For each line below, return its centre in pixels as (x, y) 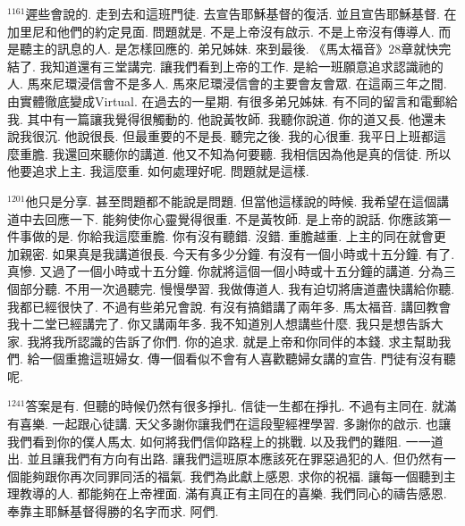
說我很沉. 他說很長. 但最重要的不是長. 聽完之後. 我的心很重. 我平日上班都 (220, 136)
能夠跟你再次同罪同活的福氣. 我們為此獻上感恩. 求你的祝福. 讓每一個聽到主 (237, 476)
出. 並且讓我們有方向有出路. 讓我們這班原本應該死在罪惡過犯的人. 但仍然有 (225, 459)
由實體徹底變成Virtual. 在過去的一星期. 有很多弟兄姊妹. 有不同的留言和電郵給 (232, 100)
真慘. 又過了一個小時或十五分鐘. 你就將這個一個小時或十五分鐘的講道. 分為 (225, 271)
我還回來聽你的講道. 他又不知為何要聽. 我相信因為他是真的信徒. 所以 (252, 153)
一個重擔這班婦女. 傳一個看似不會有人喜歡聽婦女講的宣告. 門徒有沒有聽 (248, 359)
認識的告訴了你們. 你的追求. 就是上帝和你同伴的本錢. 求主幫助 (258, 341)
